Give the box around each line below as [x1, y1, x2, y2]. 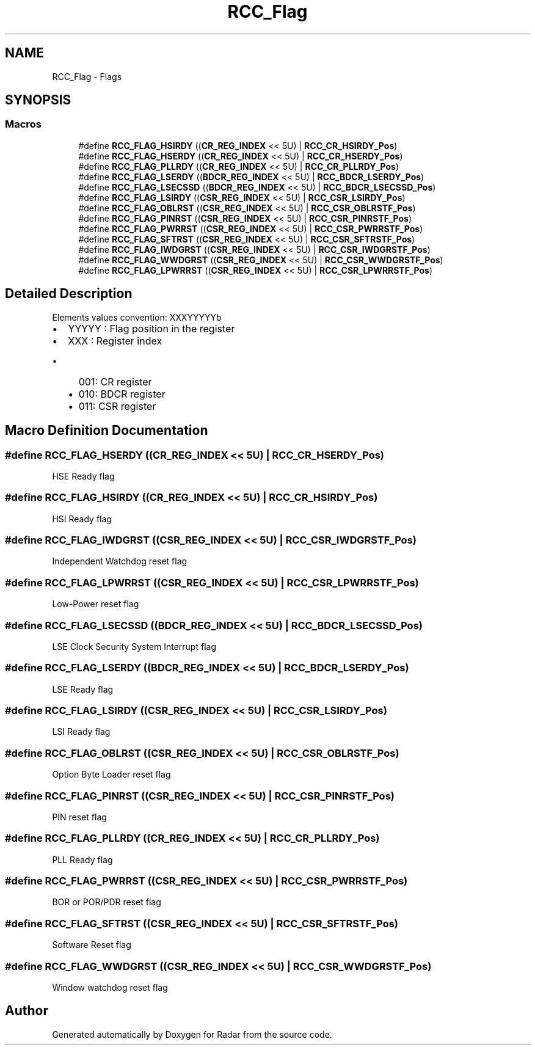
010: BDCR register [78, 387, 166, 400]
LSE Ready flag [52, 684, 114, 695]
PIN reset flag [52, 811, 107, 822]
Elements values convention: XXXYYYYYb [52, 312, 222, 323]
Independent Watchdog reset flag [52, 556, 187, 567]
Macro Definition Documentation [5, 423, 208, 439]
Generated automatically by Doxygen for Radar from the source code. [52, 1029, 332, 1040]
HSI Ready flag [52, 513, 112, 524]
